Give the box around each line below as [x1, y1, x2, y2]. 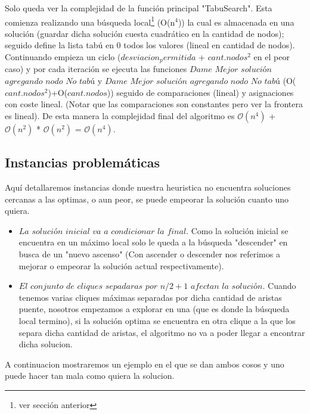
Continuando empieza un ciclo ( [5, 51, 121, 63]
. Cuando [262, 279, 296, 292]
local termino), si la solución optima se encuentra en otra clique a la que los [18, 315, 296, 326]
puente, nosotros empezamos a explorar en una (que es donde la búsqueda [18, 303, 290, 315]
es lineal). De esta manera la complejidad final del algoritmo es [5, 109, 235, 122]
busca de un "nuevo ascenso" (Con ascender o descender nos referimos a [18, 248, 280, 260]
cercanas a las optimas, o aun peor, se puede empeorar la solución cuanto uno [5, 192, 289, 205]
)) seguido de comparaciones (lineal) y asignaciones [107, 86, 294, 98]
